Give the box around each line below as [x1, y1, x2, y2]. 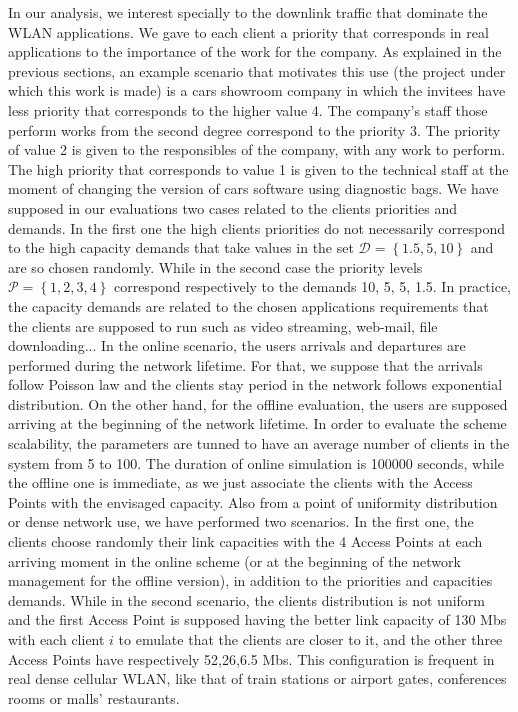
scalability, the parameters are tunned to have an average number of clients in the [8, 433, 510, 454]
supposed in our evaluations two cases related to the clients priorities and [8, 197, 458, 218]
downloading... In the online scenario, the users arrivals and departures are [8, 335, 466, 356]
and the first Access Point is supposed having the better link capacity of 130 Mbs [8, 609, 507, 630]
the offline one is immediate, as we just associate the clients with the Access [8, 472, 473, 493]
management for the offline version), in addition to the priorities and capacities [8, 570, 493, 591]
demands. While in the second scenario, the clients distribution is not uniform [8, 589, 485, 610]
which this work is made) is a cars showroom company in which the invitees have [8, 80, 506, 101]
